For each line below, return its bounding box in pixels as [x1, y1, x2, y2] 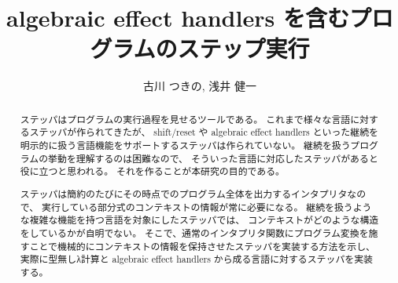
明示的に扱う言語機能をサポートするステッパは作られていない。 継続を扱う [20, 139, 351, 152]
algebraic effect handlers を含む [6, 2, 349, 34]
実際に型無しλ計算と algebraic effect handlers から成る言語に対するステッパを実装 [20, 252, 373, 266]
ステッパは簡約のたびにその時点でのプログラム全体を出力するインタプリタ [20, 187, 348, 200]
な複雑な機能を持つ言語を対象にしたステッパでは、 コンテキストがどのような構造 [20, 213, 379, 227]
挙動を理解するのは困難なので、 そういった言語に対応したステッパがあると [48, 151, 378, 165]
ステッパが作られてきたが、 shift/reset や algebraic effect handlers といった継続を [29, 125, 378, 139]
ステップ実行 [177, 32, 310, 64]
